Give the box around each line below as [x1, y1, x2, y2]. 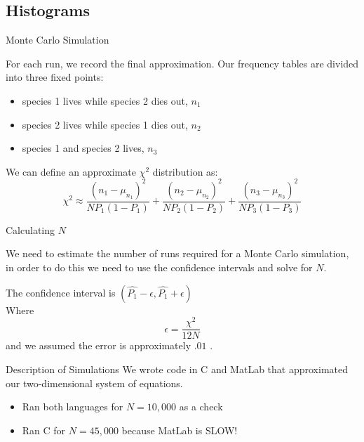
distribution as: [152, 164, 218, 178]
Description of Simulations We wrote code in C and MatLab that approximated [6, 362, 348, 376]
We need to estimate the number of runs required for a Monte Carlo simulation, [6, 246, 349, 261]
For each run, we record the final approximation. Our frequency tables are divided [6, 56, 359, 70]
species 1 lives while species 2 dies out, [22, 93, 188, 108]
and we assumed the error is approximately [6, 338, 191, 353]
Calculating [6, 222, 55, 237]
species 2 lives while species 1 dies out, [22, 117, 188, 131]
